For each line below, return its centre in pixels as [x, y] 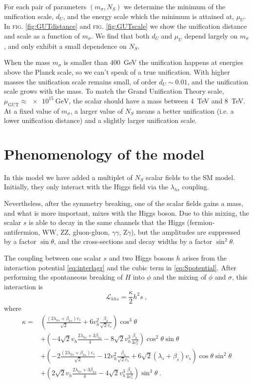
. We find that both [120, 35]
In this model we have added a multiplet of [68, 177]
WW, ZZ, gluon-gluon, [76, 232]
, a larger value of [97, 111]
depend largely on [211, 35]
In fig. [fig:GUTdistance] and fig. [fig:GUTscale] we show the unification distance [126, 26]
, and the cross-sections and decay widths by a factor [133, 241]
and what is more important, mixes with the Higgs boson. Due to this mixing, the [126, 212]
